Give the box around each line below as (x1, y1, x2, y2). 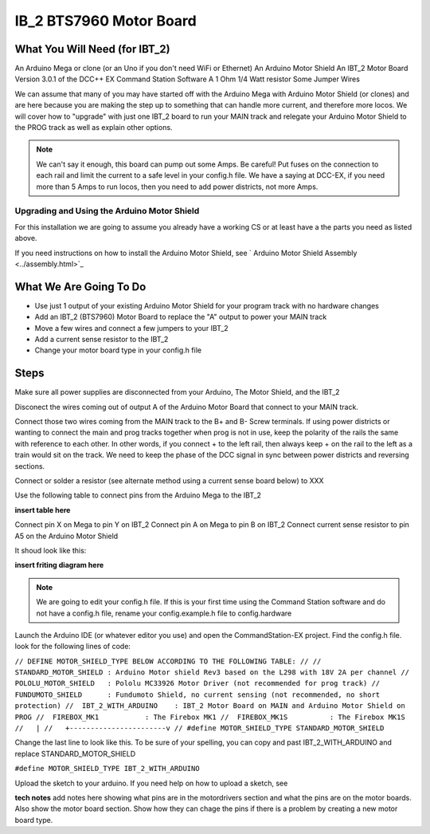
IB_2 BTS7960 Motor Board (14, 12, 197, 30)
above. (14, 234, 37, 243)
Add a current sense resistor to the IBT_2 (34, 334, 169, 344)
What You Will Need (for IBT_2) (14, 42, 170, 56)
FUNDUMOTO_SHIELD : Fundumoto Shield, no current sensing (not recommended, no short (14, 690, 381, 699)
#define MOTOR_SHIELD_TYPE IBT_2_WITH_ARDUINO (14, 764, 200, 773)
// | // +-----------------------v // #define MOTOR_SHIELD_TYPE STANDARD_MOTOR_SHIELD (14, 724, 385, 733)
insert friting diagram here (14, 561, 104, 570)
